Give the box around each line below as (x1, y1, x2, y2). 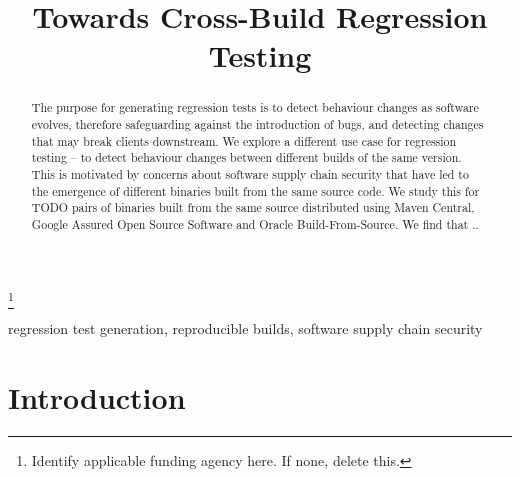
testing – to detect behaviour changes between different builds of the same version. (31, 149, 462, 166)
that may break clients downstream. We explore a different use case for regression (31, 132, 457, 149)
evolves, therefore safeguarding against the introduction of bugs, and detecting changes (31, 116, 484, 133)
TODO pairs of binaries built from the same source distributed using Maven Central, (31, 199, 475, 216)
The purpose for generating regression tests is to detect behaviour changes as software (31, 99, 479, 116)
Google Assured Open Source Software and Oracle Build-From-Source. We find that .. (31, 215, 479, 232)
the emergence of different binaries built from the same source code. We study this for (31, 182, 480, 199)
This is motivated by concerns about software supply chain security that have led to (31, 165, 469, 182)
